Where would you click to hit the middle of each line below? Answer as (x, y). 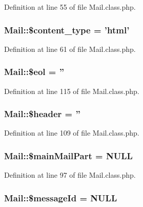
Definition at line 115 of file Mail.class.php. (72, 91)
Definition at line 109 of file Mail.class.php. (72, 133)
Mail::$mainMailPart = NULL (68, 155)
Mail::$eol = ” (34, 72)
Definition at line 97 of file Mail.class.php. (70, 175)
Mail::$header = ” (42, 114)
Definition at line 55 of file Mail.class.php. (70, 7)
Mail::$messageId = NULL (61, 197)
